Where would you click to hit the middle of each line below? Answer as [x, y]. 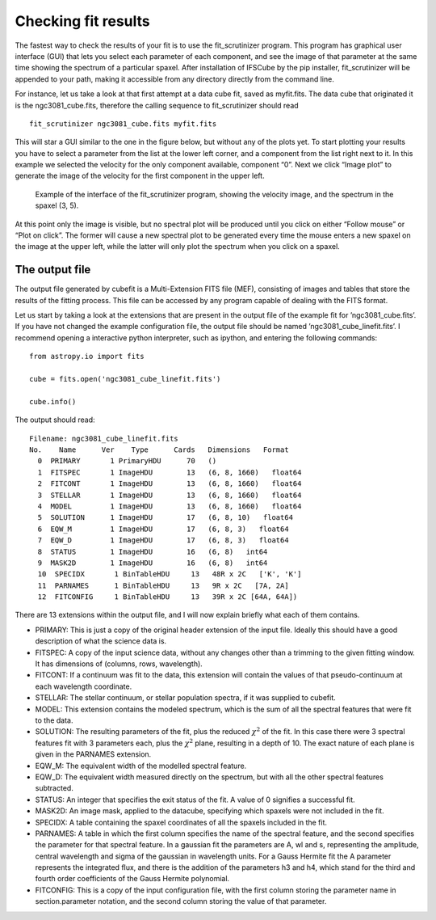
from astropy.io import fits [87, 357]
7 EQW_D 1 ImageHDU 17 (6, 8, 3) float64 [163, 540]
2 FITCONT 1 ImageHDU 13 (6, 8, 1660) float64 [170, 484]
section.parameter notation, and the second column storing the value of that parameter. [181, 901]
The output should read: [55, 420]
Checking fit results [82, 21]
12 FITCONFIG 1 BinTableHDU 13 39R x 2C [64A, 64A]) [168, 597]
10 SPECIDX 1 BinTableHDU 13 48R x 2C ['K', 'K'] [170, 574]
